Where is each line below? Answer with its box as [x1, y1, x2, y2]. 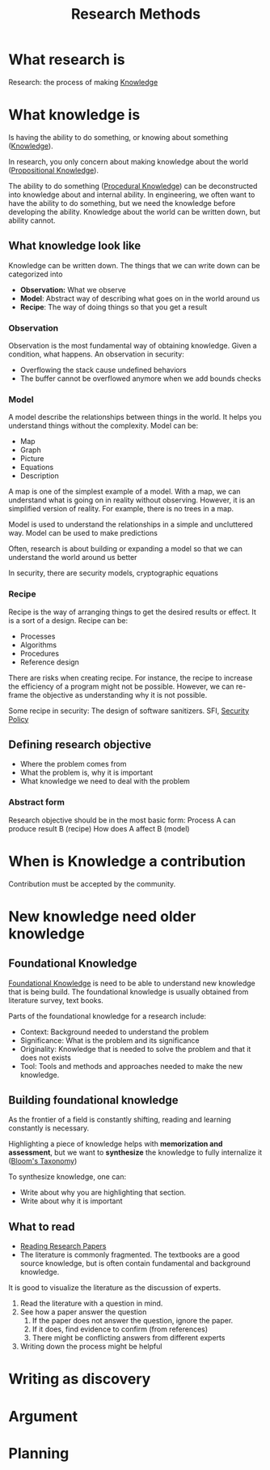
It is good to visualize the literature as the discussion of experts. [8, 1283, 221, 1293]
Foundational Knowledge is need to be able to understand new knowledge [8, 978, 256, 988]
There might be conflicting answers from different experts [32, 1333, 226, 1343]
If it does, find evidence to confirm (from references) [32, 1324, 209, 1334]
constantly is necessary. [8, 1123, 90, 1133]
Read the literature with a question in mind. [19, 1298, 163, 1309]
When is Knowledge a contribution [8, 852, 247, 870]
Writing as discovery [8, 1370, 151, 1388]
